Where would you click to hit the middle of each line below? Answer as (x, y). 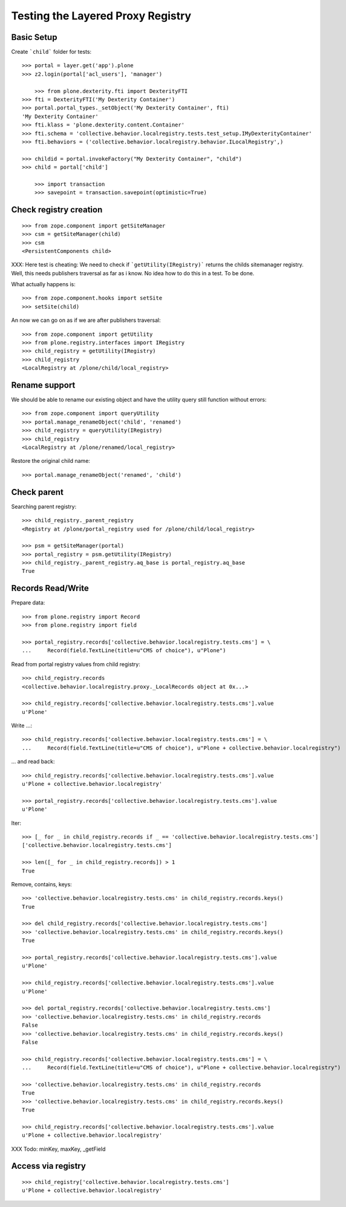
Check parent (37, 492)
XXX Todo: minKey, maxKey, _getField (58, 1149)
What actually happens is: (43, 284)
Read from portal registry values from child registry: (76, 664)
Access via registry (48, 1166)
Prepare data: (28, 603)
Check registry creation (57, 210)
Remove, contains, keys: (41, 884)
